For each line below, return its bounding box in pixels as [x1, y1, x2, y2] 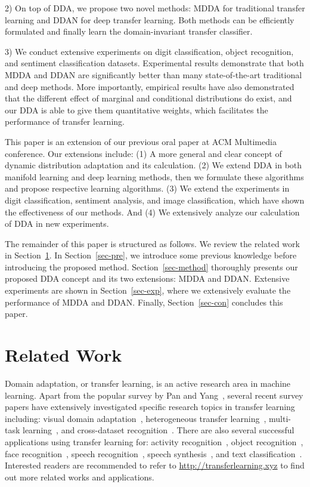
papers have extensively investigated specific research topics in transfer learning [5, 400, 295, 413]
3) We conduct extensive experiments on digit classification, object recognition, [5, 45, 294, 57]
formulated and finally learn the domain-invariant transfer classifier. [5, 25, 253, 38]
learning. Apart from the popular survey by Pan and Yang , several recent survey [5, 389, 303, 401]
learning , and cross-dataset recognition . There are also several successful [23, 424, 294, 436]
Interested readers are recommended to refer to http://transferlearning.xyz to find [5, 459, 305, 471]
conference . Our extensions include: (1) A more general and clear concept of [5, 147, 282, 159]
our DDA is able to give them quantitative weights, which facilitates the [5, 103, 268, 116]
